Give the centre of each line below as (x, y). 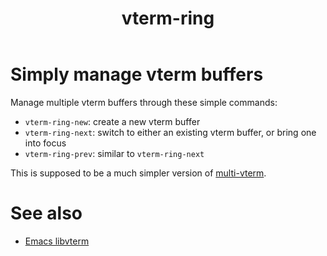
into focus (45, 143)
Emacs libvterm (57, 241)
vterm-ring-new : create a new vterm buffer (112, 121)
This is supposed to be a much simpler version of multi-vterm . (138, 173)
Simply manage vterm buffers (137, 74)
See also (46, 213)
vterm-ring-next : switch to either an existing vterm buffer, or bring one (170, 132)
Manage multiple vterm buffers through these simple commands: (144, 102)
